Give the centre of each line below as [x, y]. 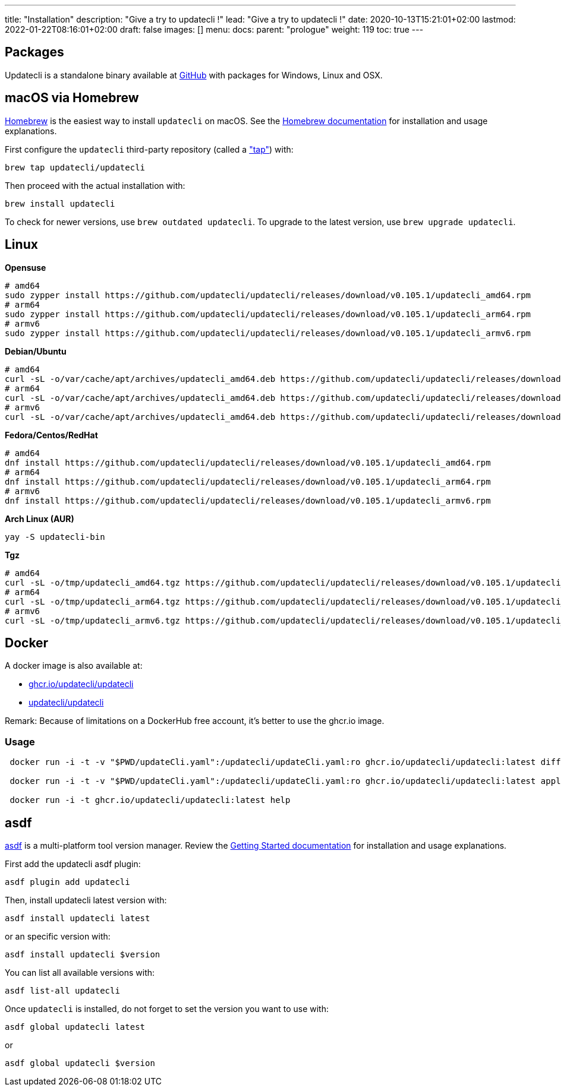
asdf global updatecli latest [75, 1027]
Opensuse [26, 267]
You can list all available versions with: [80, 972]
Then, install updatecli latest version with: [86, 900]
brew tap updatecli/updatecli [75, 167]
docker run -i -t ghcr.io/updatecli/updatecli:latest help [150, 800]
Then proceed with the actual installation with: [95, 185]
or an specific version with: [58, 936]
